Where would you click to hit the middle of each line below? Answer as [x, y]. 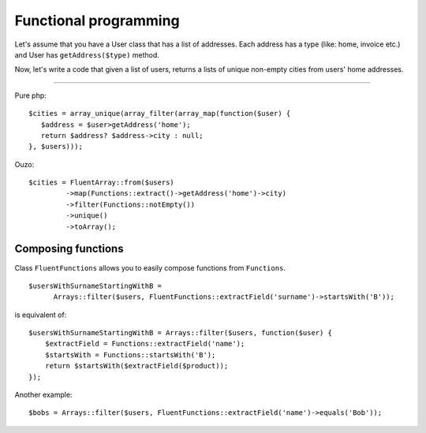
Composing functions [69, 249]
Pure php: [30, 95]
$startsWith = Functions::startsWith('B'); [130, 355]
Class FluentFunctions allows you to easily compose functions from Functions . [150, 267]
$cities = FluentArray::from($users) [102, 183]
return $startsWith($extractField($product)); [136, 366]
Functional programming [97, 21]
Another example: [43, 395]
